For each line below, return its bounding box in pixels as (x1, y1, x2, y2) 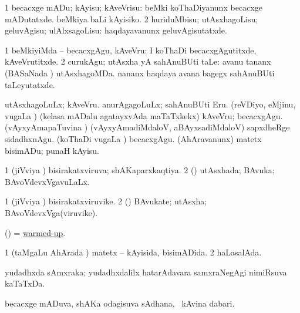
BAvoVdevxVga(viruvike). (5, 206, 98, 218)
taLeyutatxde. (5, 78, 55, 90)
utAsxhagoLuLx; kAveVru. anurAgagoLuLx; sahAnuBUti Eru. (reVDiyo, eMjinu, (5, 98, 296, 110)
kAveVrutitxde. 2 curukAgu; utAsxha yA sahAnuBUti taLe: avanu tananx (5, 55, 271, 68)
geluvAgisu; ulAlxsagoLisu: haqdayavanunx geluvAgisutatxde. (5, 24, 227, 36)
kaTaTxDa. (5, 277, 45, 290)
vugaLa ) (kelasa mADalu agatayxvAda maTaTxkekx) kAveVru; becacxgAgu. (5, 109, 283, 122)
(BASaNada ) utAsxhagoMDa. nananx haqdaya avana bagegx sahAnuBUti (5, 66, 275, 79)
